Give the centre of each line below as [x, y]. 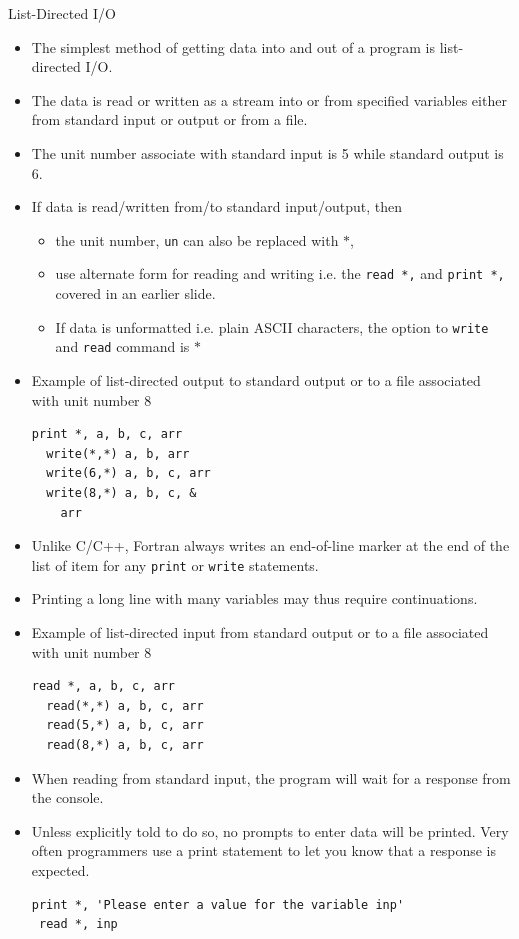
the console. [67, 797]
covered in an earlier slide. [135, 293]
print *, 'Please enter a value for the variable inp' [218, 904]
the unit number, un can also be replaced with [197, 239]
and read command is [122, 346]
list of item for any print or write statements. [175, 564]
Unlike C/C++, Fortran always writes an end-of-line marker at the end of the [270, 545]
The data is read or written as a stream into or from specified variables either [269, 99]
